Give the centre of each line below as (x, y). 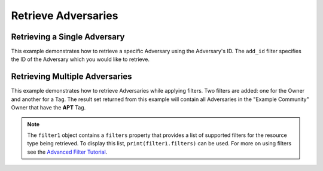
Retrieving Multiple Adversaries (71, 77)
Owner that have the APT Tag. (48, 108)
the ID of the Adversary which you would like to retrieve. (80, 59)
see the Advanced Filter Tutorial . (67, 152)
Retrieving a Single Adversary (68, 37)
